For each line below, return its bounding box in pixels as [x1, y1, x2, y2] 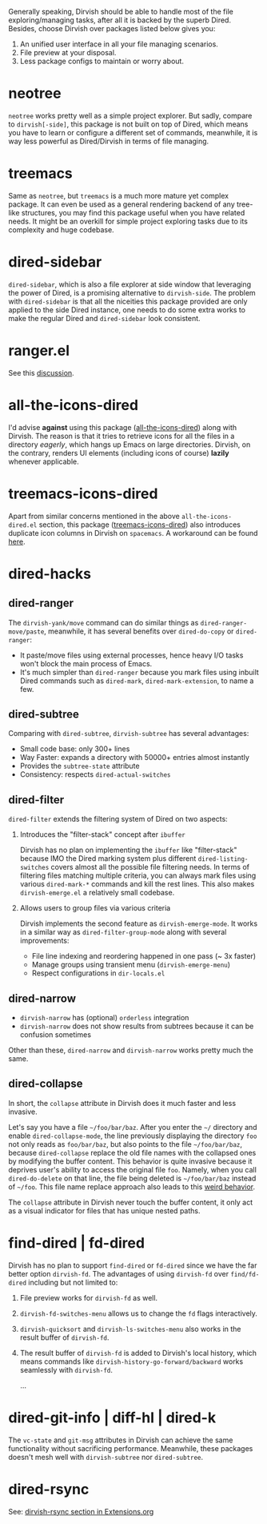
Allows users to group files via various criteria [19, 903, 171, 913]
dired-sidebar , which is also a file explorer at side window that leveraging [8, 279, 252, 289]
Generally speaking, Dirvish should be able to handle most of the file [8, 7, 233, 16]
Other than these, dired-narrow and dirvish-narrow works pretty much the [8, 1045, 253, 1056]
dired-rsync [8, 1480, 90, 1498]
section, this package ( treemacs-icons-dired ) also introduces [38, 520, 241, 529]
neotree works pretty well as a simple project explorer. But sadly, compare [8, 111, 253, 120]
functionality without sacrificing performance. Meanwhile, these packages [8, 1443, 253, 1453]
